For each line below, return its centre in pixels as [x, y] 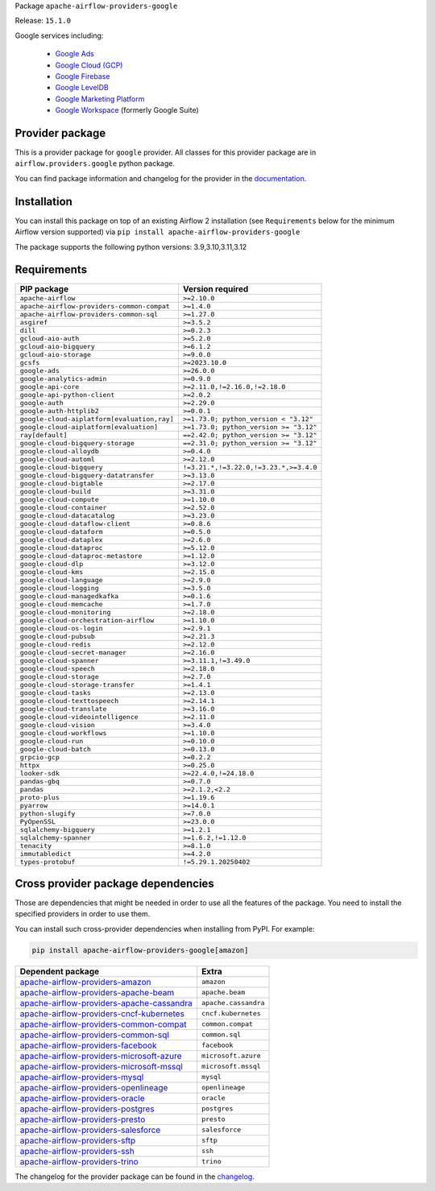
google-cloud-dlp [52, 564]
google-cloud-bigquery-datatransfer [87, 476]
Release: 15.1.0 [43, 21]
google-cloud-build [56, 492]
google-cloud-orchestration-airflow [87, 620]
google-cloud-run [52, 741]
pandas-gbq [40, 782]
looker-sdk [40, 773]
